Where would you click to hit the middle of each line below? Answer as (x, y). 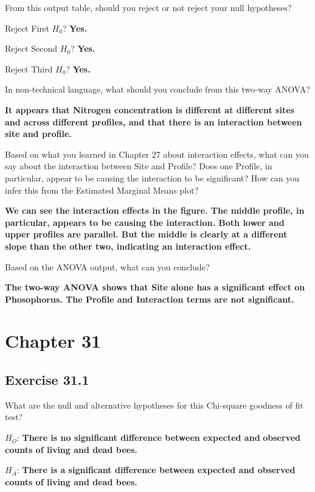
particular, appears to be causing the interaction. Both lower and (145, 222)
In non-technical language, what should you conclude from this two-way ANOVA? (157, 89)
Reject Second (31, 48)
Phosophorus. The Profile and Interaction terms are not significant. (150, 299)
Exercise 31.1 (47, 380)
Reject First (27, 28)
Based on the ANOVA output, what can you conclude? (107, 266)
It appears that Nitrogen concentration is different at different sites (150, 109)
